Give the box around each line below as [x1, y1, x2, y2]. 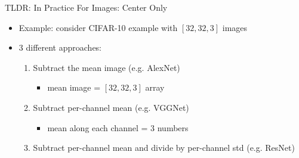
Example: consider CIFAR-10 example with [19, 21, 178, 33]
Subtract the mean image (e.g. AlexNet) [33, 61, 180, 73]
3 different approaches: [19, 41, 102, 54]
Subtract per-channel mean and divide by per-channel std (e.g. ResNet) [33, 141, 295, 154]
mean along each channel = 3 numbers [47, 121, 189, 134]
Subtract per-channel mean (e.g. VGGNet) [33, 101, 189, 113]
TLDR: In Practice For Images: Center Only [5, 1, 168, 13]
